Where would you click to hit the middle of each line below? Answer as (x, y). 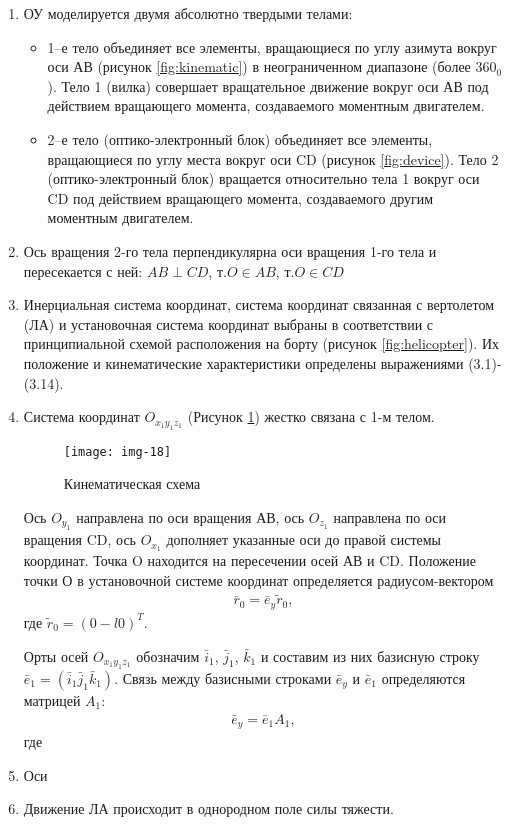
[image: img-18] (117, 451)
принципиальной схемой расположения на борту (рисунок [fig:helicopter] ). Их (261, 343)
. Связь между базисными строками (223, 677)
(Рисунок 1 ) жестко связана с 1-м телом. (311, 416)
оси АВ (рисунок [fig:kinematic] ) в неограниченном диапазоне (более (259, 66)
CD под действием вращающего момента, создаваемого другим (240, 197)
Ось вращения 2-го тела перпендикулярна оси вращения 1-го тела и (230, 250)
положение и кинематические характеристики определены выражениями (243, 362)
